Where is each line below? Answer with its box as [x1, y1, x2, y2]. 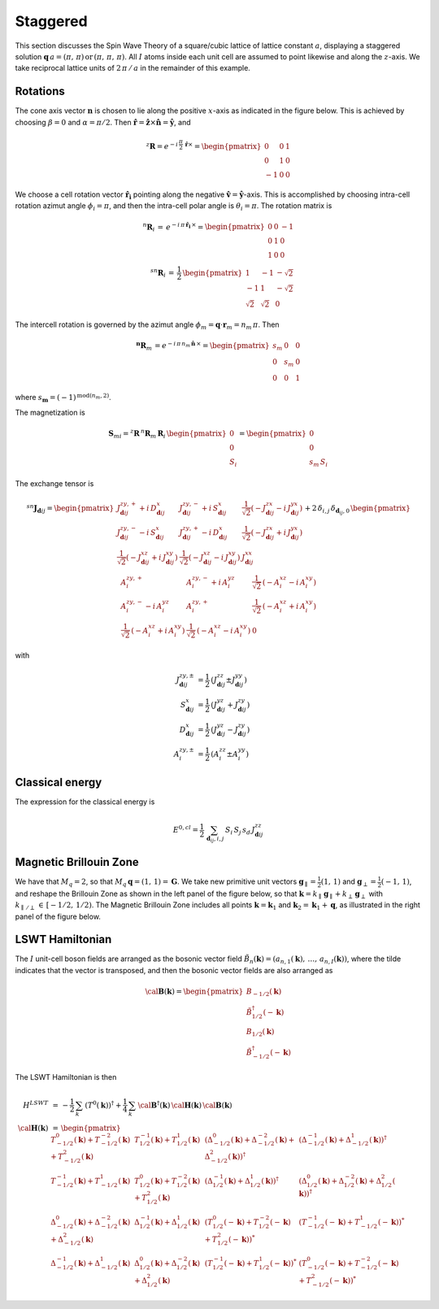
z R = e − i [146, 141, 179, 151]
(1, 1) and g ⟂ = [320, 876, 377, 888]
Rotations [15, 85, 65, 98]
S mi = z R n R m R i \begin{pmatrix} [108, 428, 227, 440]
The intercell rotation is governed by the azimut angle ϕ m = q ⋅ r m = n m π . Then [15, 320, 280, 331]
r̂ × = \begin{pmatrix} [185, 140, 262, 151]
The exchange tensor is [15, 478, 94, 488]
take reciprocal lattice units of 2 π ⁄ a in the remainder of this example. [15, 63, 251, 73]
